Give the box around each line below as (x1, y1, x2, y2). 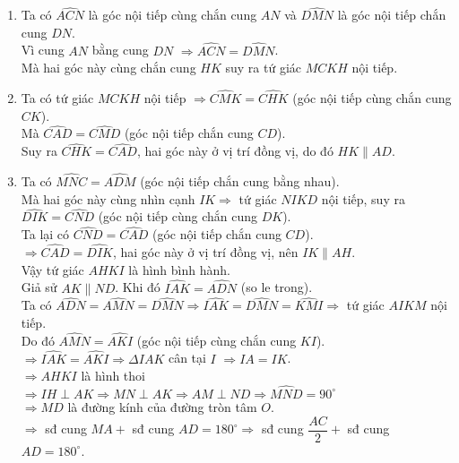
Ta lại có (21, 225, 70, 244)
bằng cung (91, 40, 149, 59)
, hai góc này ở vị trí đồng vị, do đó (136, 141, 333, 160)
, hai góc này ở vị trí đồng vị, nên (112, 243, 299, 262)
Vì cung (21, 40, 65, 59)
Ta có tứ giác (21, 89, 94, 107)
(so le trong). (240, 278, 313, 296)
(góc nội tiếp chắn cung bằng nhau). (140, 172, 340, 191)
